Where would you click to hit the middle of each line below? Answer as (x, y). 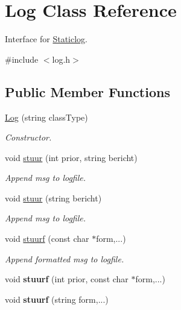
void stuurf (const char (47, 239)
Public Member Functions (87, 91)
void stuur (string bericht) (53, 198)
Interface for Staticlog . (46, 39)
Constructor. (28, 137)
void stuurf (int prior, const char (67, 279)
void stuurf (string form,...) (57, 299)
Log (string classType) (46, 117)
